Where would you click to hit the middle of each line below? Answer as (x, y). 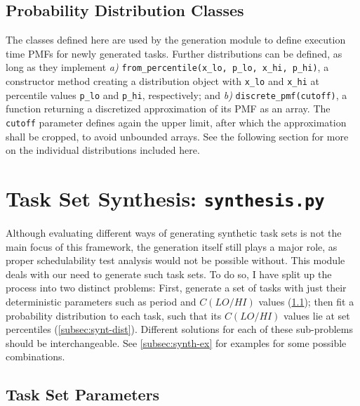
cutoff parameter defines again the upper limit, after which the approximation (176, 122)
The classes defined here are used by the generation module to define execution (176, 40)
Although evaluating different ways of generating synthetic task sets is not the (174, 233)
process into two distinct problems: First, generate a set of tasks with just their (176, 288)
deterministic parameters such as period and (101, 302)
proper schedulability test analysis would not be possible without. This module (175, 260)
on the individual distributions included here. (103, 150)
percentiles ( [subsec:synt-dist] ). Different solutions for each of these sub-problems (180, 329)
